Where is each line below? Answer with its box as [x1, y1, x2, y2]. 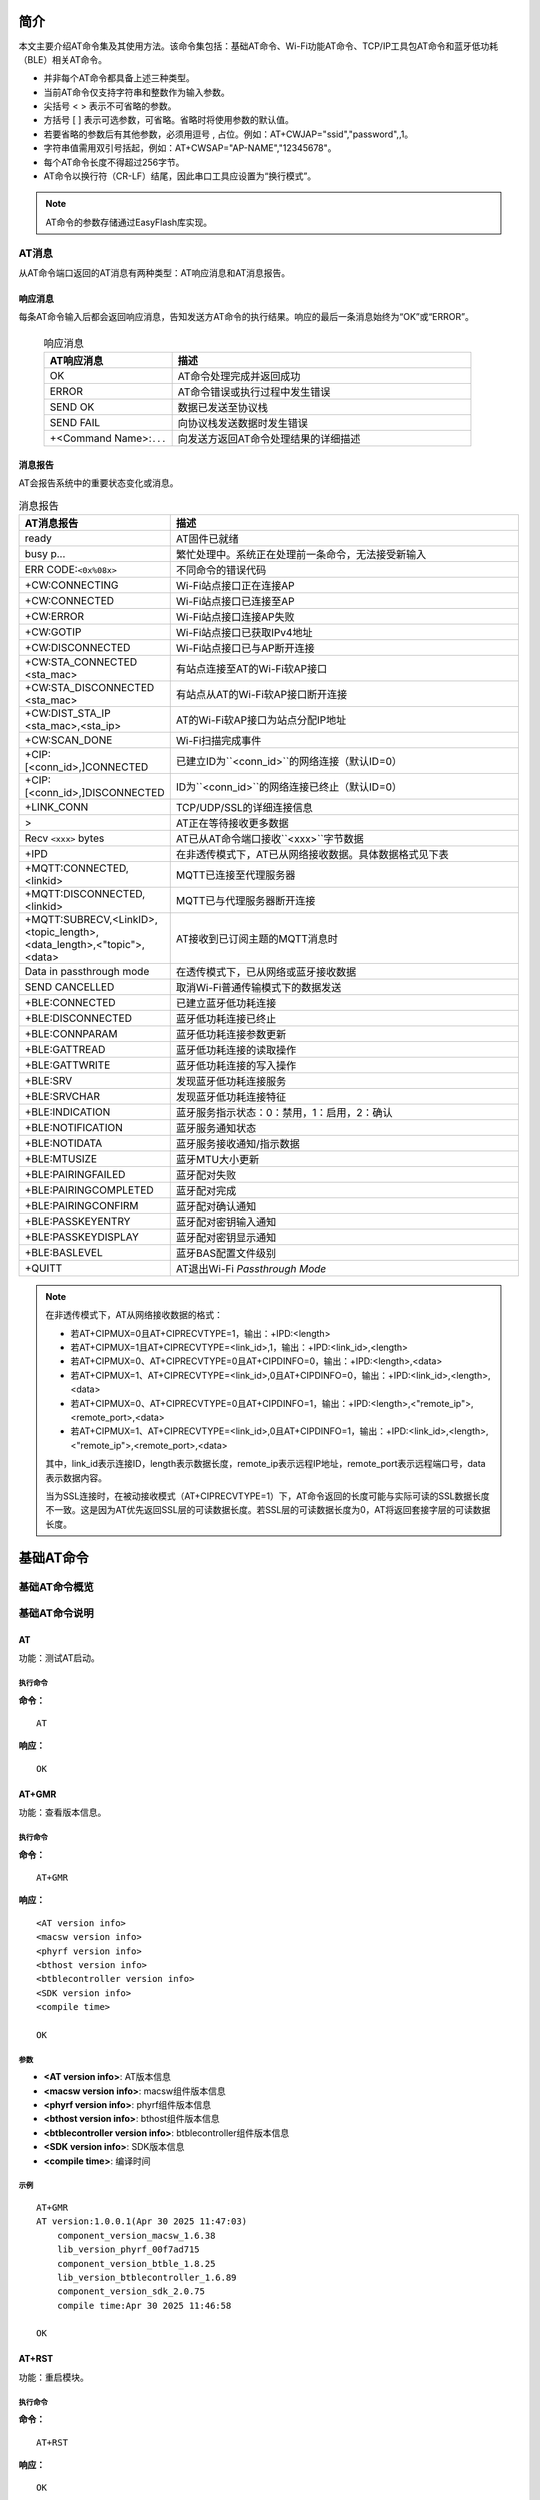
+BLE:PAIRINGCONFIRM [24, 1198, 139, 1212]
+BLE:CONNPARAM [24, 1026, 118, 1040]
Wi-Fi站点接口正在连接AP [175, 578, 295, 592]
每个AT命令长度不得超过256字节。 [43, 156, 185, 168]
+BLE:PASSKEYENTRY [24, 1214, 131, 1228]
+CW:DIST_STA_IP [24, 706, 111, 720]
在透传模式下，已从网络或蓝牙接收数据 [175, 965, 357, 979]
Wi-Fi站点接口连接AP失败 [175, 610, 295, 624]
